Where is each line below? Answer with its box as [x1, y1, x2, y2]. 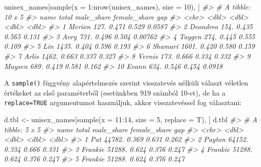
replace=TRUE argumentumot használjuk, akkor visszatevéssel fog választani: [4, 97, 242, 108]
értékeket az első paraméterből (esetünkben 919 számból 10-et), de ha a [4, 87, 226, 98]
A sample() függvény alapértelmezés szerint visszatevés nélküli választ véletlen [4, 77, 248, 88]
